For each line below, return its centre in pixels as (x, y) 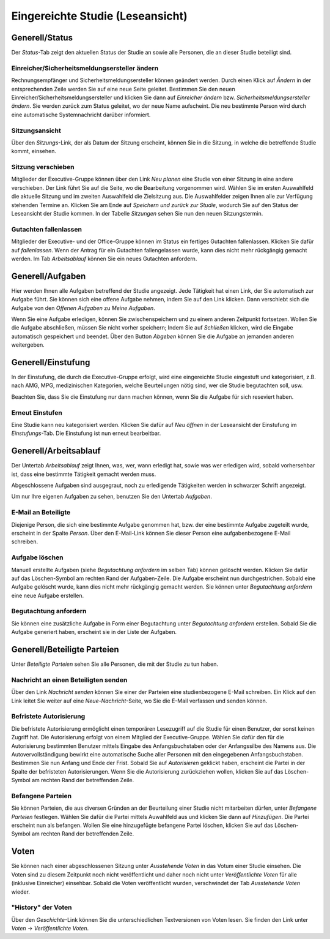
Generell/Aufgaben (49, 276)
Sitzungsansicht (36, 130)
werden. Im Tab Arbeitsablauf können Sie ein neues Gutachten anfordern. (104, 258)
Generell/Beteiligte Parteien (65, 650)
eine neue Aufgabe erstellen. (48, 595)
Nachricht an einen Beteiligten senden (69, 680)
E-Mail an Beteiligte (41, 513)
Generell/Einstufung (51, 362)
